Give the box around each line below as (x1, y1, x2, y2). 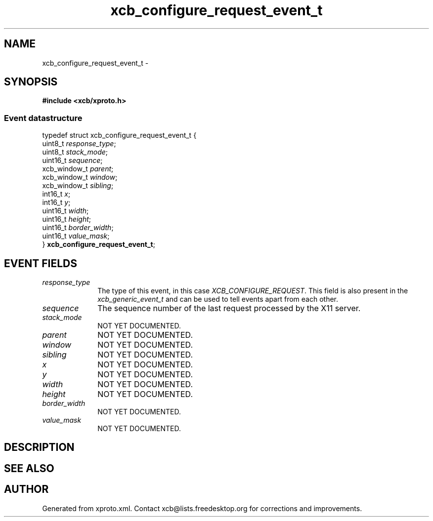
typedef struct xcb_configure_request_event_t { (42, 131, 197, 140)
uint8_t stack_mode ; (42, 148, 108, 157)
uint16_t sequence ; (42, 156, 103, 165)
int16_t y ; (42, 198, 71, 207)
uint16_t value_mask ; (42, 232, 110, 240)
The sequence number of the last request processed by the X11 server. (97, 303, 361, 314)
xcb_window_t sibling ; (42, 181, 114, 190)
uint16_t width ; (42, 206, 89, 215)
